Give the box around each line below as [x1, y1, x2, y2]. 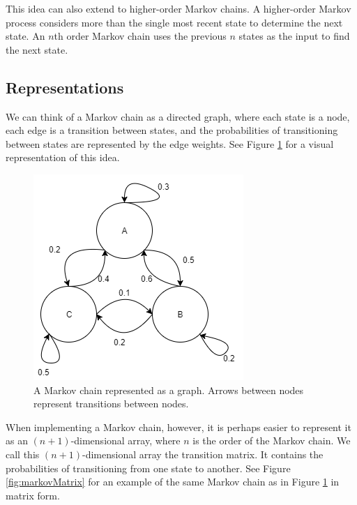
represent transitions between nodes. [33, 396, 189, 411]
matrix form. [6, 488, 60, 502]
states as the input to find [238, 29, 350, 43]
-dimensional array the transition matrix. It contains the [82, 446, 324, 461]
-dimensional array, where [70, 433, 181, 448]
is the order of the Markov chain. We [192, 433, 351, 448]
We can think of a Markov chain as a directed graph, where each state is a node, [6, 109, 350, 123]
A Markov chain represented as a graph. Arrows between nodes [33, 382, 304, 397]
